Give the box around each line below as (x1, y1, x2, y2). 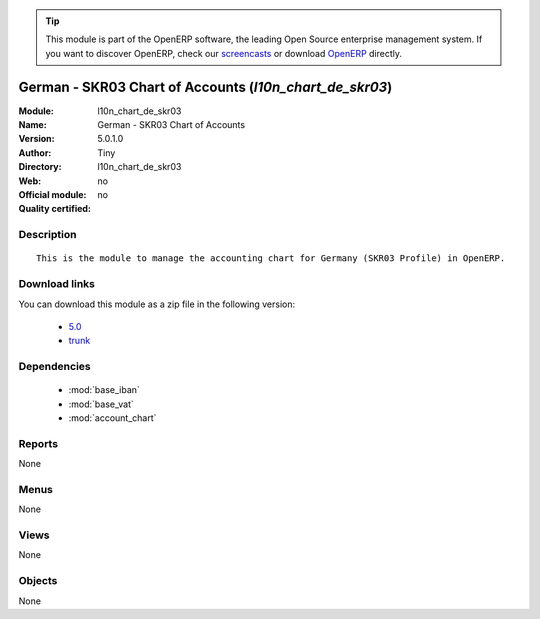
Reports (18, 436, 59, 450)
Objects (18, 574, 58, 588)
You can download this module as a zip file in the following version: (18, 298, 296, 310)
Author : (18, 146, 52, 159)
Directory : (18, 161, 62, 173)
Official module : (18, 189, 87, 201)
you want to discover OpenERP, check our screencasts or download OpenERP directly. (45, 47, 403, 59)
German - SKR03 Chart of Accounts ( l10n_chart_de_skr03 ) (18, 78, 393, 95)
